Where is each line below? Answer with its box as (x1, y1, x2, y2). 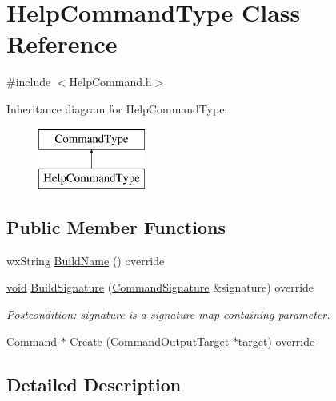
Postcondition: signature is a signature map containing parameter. (6, 306, 330, 323)
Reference (6, 27, 118, 60)
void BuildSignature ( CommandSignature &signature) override (6, 279, 314, 296)
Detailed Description (6, 371, 182, 396)
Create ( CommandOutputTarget (70, 332, 230, 349)
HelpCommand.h (69, 73, 152, 90)
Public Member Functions (6, 215, 226, 240)
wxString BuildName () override (6, 252, 165, 268)
